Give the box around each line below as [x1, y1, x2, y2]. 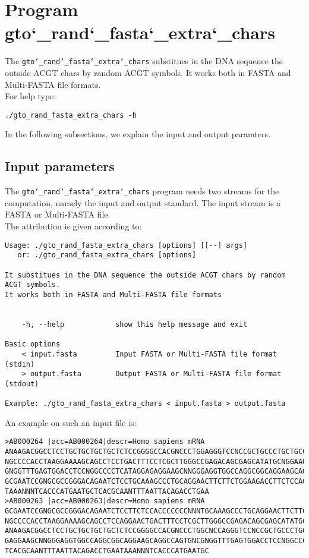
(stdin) [5, 360, 35, 368]
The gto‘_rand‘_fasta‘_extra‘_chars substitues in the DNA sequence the [5, 55, 283, 67]
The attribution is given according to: [5, 220, 142, 232]
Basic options [5, 340, 61, 349]
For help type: [5, 90, 56, 102]
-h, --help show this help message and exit [21, 320, 248, 329]
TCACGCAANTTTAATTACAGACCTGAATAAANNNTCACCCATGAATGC [5, 546, 209, 555]
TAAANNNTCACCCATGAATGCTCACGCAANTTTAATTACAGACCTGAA [5, 487, 209, 496]
